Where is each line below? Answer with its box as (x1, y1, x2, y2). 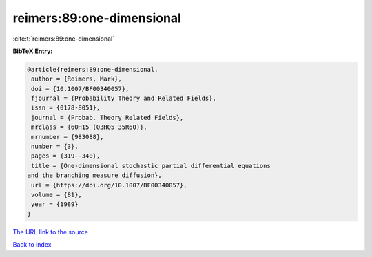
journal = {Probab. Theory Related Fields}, (31, 114, 184, 121)
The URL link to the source (12, 227, 89, 236)
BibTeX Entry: (12, 47, 53, 55)
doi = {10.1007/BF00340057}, (31, 85, 130, 92)
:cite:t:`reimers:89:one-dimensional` (12, 34, 115, 43)
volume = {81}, (31, 191, 83, 198)
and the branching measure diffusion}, (27, 172, 162, 179)
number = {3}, (31, 143, 79, 151)
